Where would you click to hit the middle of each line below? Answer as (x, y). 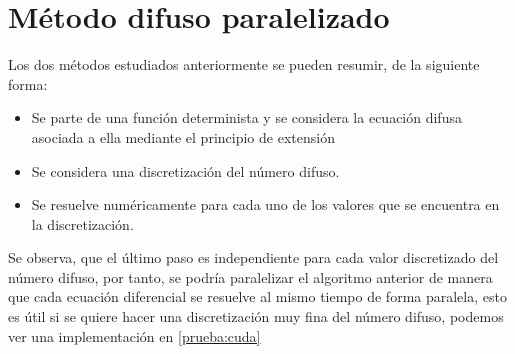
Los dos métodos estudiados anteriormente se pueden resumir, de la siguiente (244, 64)
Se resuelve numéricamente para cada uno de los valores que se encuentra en (265, 204)
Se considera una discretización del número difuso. (185, 170)
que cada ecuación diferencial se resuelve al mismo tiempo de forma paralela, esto (257, 296)
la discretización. (82, 223)
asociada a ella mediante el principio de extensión (183, 136)
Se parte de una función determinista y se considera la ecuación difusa (246, 117)
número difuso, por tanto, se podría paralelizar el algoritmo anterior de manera (250, 276)
